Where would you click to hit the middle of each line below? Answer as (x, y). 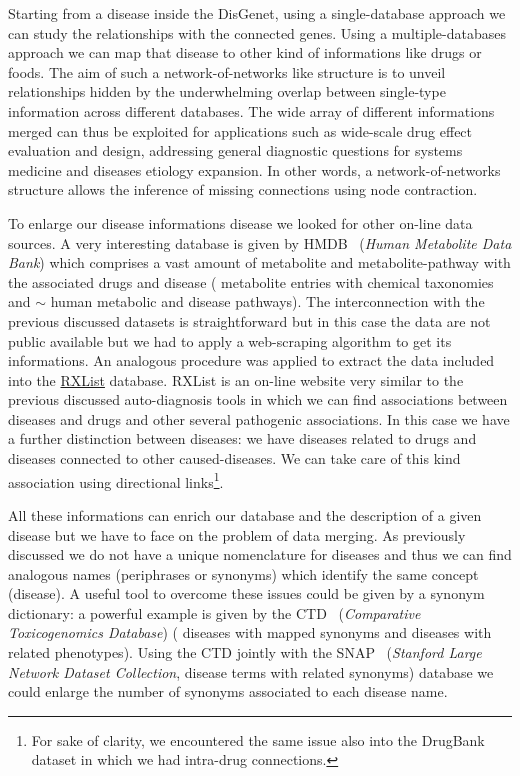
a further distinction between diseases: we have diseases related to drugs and (242, 438)
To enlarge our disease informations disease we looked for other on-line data (240, 222)
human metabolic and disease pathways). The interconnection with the (267, 301)
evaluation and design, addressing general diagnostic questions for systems (235, 150)
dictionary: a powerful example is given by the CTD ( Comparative (214, 612)
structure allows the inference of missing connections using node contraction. (243, 189)
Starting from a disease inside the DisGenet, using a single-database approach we (257, 13)
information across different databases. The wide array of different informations (251, 110)
